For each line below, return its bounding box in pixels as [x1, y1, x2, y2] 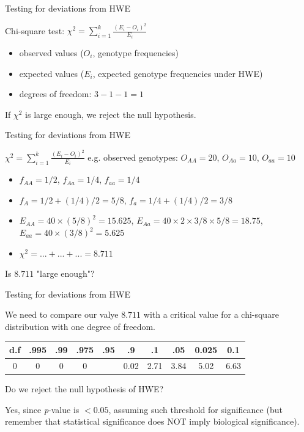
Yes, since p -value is [5, 403, 80, 416]
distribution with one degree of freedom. [5, 320, 155, 332]
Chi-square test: [5, 24, 65, 37]
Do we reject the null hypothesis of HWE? [5, 383, 164, 395]
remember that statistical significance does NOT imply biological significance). [5, 415, 300, 428]
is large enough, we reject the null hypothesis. [25, 108, 196, 120]
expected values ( [19, 67, 84, 79]
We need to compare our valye [5, 308, 119, 321]
